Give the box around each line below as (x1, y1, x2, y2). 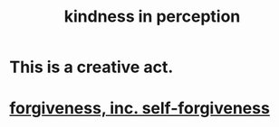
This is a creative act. (9, 57, 174, 77)
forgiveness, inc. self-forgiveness (9, 98, 270, 119)
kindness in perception (63, 6, 241, 27)
